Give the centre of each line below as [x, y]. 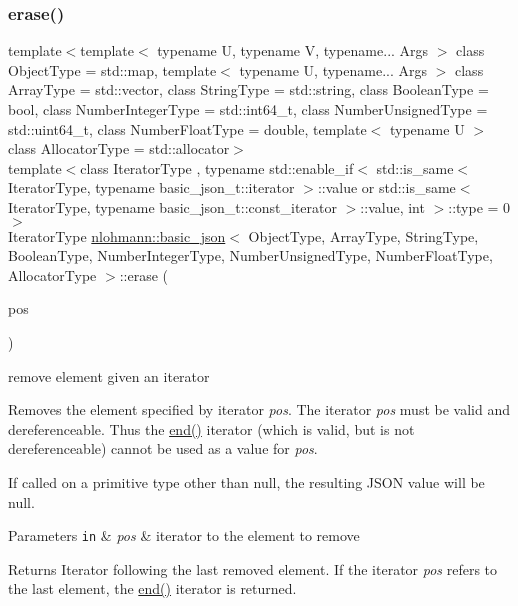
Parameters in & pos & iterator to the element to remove [184, 535]
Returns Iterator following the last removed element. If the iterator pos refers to [253, 568]
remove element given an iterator [109, 375]
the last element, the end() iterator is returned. [152, 588]
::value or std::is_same [386, 187]
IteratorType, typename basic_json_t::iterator [151, 187]
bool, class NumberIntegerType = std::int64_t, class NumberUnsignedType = [248, 109]
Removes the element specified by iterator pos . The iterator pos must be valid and [259, 409]
